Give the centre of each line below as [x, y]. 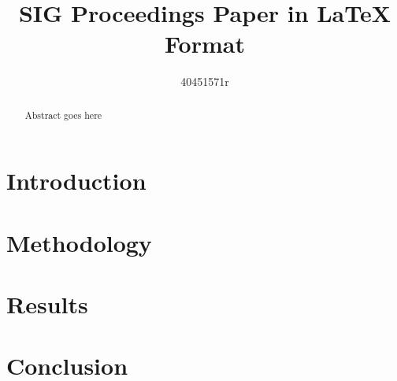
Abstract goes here [63, 115]
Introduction [76, 181]
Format [205, 44]
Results [47, 304]
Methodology [79, 242]
